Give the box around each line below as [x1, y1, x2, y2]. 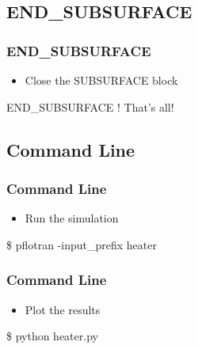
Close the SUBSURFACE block [25, 72, 178, 88]
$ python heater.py [6, 328, 98, 344]
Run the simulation [25, 210, 119, 226]
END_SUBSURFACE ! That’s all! [6, 98, 174, 115]
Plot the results [25, 301, 101, 317]
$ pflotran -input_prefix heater [6, 236, 157, 252]
